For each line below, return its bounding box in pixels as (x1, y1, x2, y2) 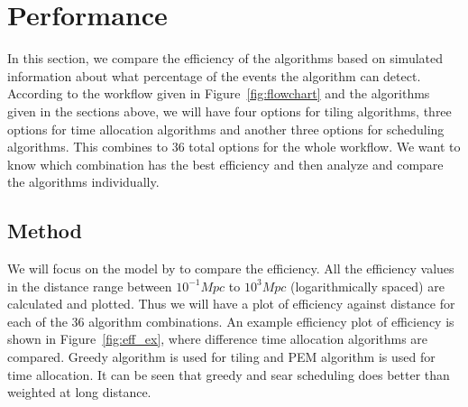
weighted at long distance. (7, 383, 151, 402)
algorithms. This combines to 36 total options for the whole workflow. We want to (7, 137, 461, 156)
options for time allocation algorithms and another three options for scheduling (7, 119, 445, 138)
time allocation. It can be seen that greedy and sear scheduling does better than (7, 365, 450, 384)
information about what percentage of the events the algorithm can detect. (7, 66, 421, 85)
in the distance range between (7, 276, 172, 295)
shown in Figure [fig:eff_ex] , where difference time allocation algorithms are (7, 329, 428, 348)
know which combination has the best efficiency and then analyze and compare (7, 154, 444, 173)
